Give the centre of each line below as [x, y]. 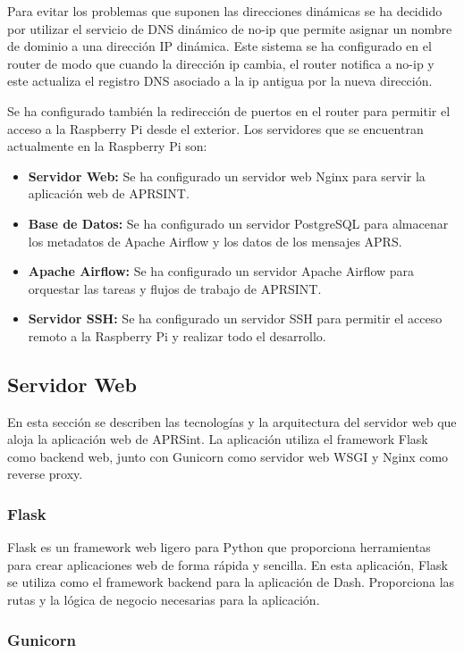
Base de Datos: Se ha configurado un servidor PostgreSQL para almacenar [238, 223]
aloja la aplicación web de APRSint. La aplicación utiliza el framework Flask [218, 439]
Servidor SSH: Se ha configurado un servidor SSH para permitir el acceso [235, 318]
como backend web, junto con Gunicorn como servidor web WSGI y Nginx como [228, 456]
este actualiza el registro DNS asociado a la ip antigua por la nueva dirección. [220, 81]
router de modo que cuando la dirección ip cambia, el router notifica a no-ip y [221, 63]
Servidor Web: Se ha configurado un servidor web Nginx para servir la [227, 176]
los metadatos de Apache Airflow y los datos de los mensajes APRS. [215, 241]
